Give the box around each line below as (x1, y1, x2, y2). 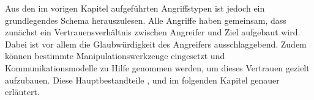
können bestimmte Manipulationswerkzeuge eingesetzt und (5, 49, 225, 62)
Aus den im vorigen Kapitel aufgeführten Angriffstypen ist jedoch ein (5, 2, 265, 14)
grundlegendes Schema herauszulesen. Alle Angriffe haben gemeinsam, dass (5, 13, 286, 26)
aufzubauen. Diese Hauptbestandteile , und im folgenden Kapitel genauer (5, 73, 280, 86)
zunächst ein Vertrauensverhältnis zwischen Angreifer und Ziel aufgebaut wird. (5, 26, 301, 38)
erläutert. (5, 85, 40, 98)
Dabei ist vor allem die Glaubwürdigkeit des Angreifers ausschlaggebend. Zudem (5, 37, 307, 50)
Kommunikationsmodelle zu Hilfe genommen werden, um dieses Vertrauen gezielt (5, 61, 310, 74)
